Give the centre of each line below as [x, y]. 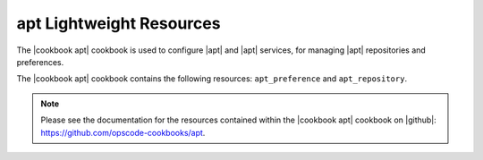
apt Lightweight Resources [119, 23]
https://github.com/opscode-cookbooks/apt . [123, 132]
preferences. [40, 62]
